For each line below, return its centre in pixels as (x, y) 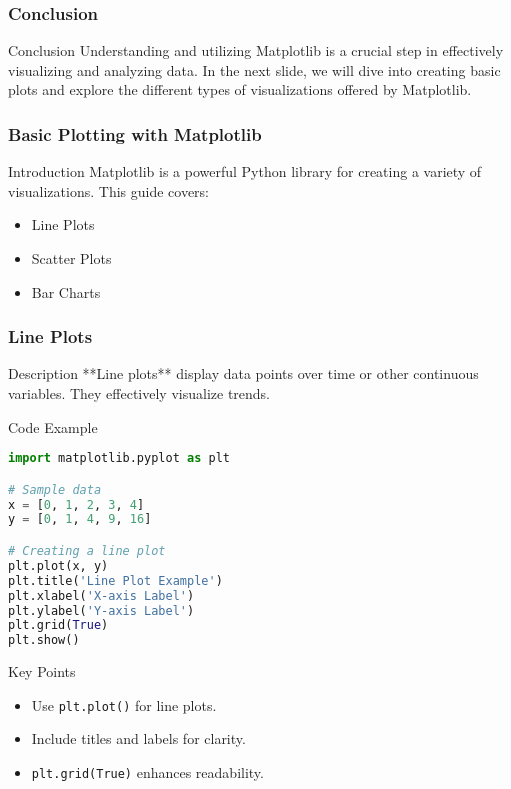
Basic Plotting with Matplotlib (135, 133)
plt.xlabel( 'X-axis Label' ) (101, 595)
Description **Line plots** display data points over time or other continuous (243, 373)
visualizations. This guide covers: (109, 190)
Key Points (42, 671)
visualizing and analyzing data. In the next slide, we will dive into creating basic (254, 69)
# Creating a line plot (87, 551)
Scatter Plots (71, 258)
